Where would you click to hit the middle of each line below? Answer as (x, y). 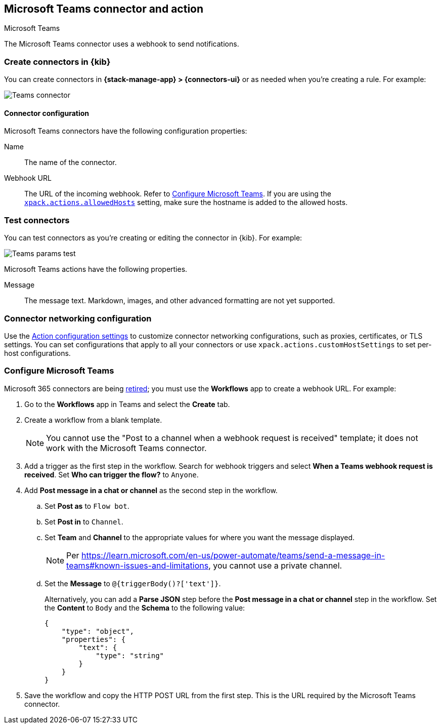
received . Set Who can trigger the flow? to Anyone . (112, 474)
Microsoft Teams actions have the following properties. (96, 269)
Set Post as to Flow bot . (87, 506)
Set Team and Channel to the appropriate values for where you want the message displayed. (200, 537)
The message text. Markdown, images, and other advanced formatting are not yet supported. (180, 301)
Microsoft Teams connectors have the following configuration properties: (126, 131)
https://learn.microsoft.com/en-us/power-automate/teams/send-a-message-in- (233, 555)
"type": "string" (130, 655)
